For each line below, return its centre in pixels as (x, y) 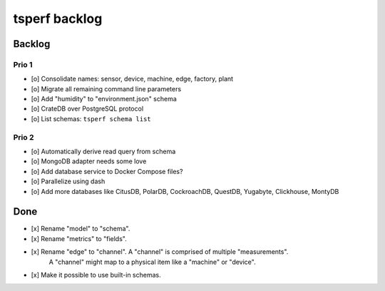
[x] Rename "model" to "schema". (81, 229)
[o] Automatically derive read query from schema (103, 152)
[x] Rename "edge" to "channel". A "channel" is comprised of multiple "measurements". (160, 252)
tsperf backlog (58, 19)
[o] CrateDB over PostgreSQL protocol (87, 109)
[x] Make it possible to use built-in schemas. (96, 275)
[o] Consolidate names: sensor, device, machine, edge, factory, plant (132, 79)
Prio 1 (23, 64)
